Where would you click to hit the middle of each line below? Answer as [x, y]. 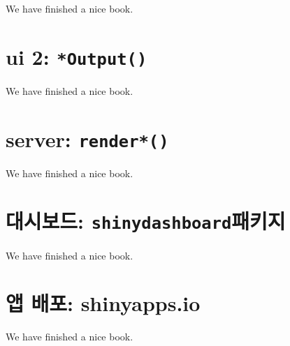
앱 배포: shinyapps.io [103, 303]
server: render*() [87, 138]
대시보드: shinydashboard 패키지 [146, 221]
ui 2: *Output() [77, 56]
